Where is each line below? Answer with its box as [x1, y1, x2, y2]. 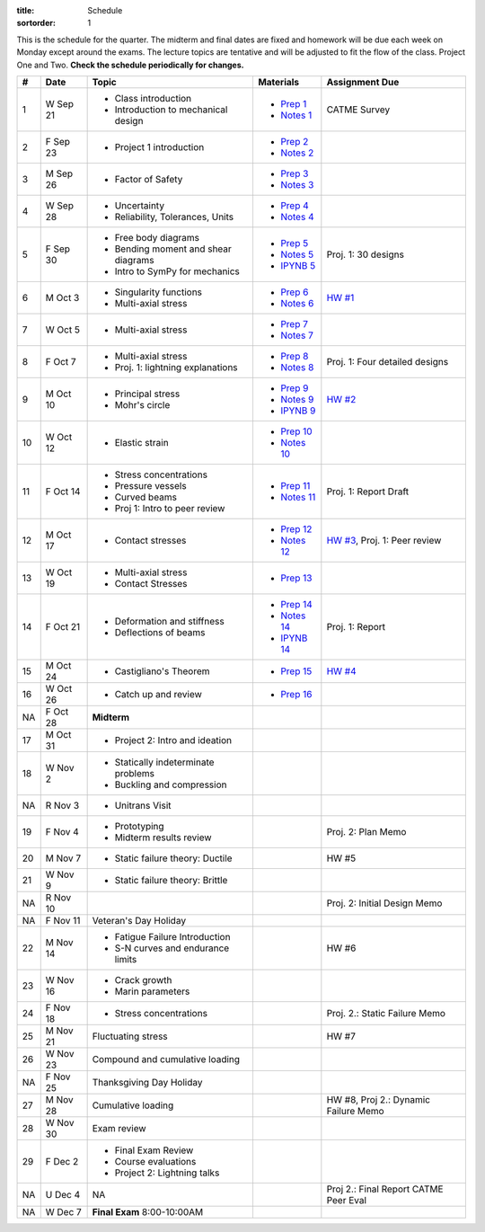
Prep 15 [279, 665, 313, 678]
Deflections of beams [114, 625, 206, 638]
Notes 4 [279, 210, 314, 223]
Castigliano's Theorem [114, 665, 210, 678]
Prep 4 [279, 199, 309, 211]
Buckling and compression [114, 778, 227, 791]
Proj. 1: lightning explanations [114, 360, 238, 373]
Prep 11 [279, 479, 311, 492]
